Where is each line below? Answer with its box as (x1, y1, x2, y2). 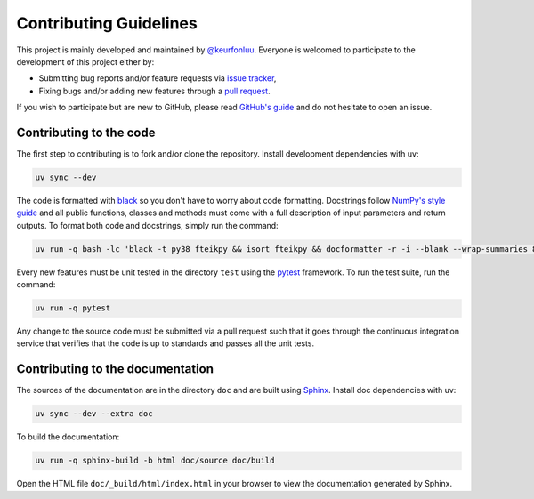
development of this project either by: (16, 56, 155, 67)
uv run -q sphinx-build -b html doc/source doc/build (35, 455, 275, 466)
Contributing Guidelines (16, 13, 198, 33)
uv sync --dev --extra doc (35, 409, 153, 419)
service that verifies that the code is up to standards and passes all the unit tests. (16, 338, 315, 349)
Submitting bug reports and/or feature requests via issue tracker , (38, 73, 277, 84)
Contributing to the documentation (16, 361, 214, 377)
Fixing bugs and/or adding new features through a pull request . (38, 85, 271, 96)
